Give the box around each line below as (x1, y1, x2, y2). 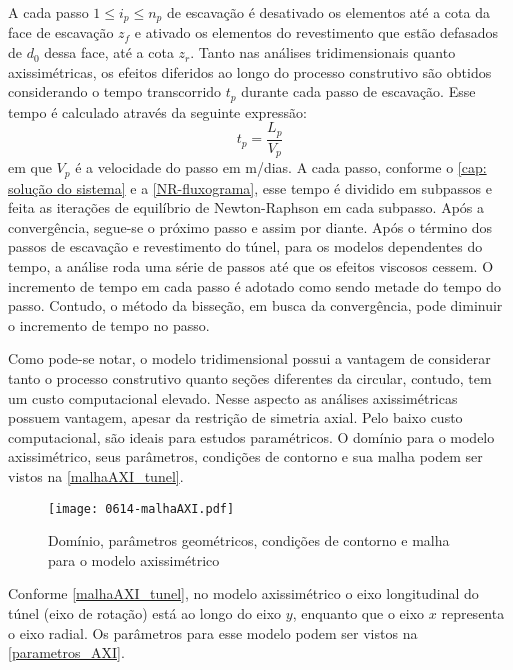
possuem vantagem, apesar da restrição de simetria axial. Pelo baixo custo (8, 407, 463, 428)
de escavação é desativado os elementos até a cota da (166, 2, 490, 22)
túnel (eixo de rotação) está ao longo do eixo (8, 603, 282, 624)
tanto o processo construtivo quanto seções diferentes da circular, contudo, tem (8, 368, 492, 389)
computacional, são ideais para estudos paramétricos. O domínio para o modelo (8, 426, 495, 447)
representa (441, 603, 505, 624)
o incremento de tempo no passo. (8, 314, 210, 335)
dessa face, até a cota (44, 42, 174, 63)
